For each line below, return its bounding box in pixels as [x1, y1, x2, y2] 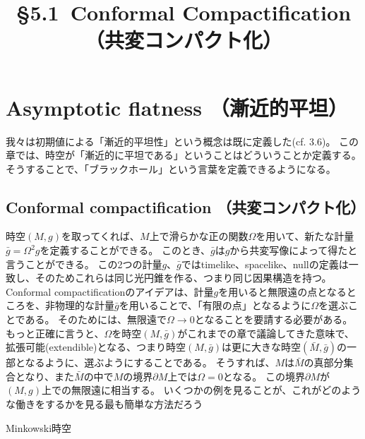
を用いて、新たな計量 [256, 229, 354, 243]
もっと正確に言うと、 [6, 325, 104, 340]
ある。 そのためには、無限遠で [25, 312, 167, 327]
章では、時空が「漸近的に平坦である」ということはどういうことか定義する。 [6, 148, 361, 162]
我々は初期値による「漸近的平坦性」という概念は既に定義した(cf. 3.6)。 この [6, 133, 359, 148]
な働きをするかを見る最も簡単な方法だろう [6, 397, 203, 411]
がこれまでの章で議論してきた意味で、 [177, 325, 354, 340]
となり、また [15, 368, 75, 383]
